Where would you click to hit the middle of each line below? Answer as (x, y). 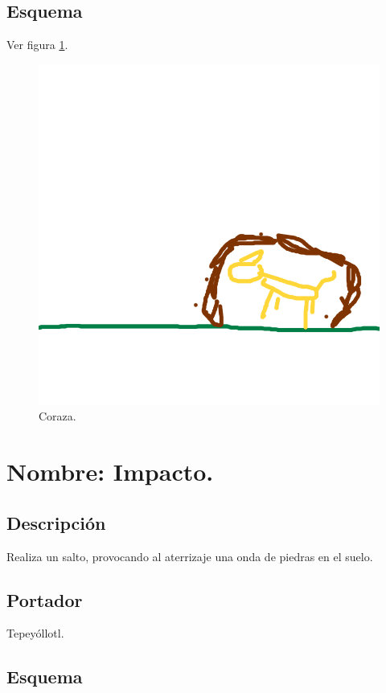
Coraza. (57, 416)
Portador (45, 599)
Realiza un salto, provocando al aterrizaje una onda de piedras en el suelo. (190, 556)
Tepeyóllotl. (35, 633)
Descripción (56, 522)
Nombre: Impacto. (110, 472)
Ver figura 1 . (37, 45)
